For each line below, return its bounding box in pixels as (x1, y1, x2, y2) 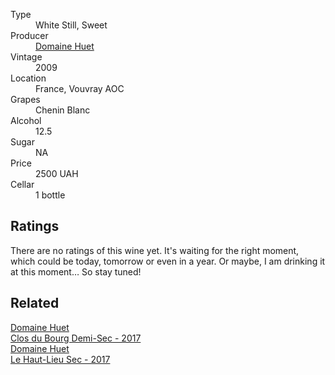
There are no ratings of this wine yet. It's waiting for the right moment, (10, 244, 300, 256)
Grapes (10, 94, 41, 105)
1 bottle (35, 189, 66, 201)
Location (10, 72, 47, 84)
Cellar (10, 179, 35, 190)
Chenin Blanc (35, 104, 91, 116)
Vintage (10, 51, 43, 63)
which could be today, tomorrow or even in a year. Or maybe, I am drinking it (10, 255, 326, 267)
